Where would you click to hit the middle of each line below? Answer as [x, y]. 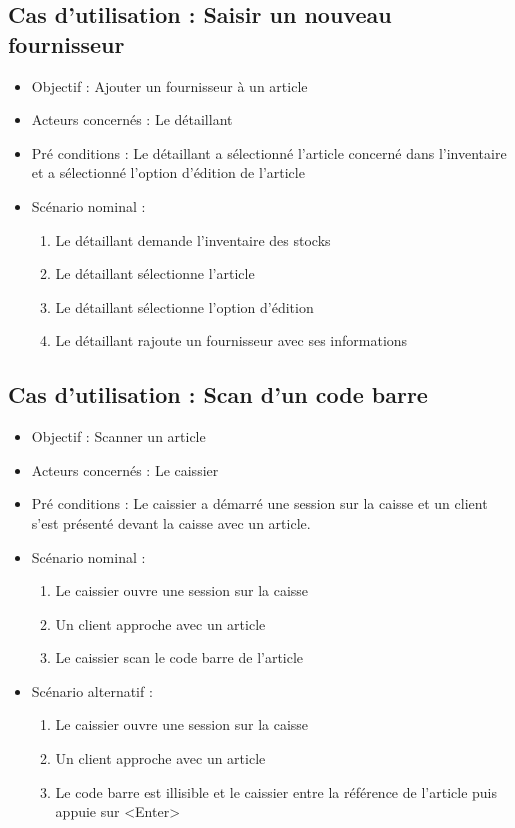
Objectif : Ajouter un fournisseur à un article [169, 85]
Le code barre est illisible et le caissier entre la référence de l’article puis [276, 791]
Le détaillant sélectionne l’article [155, 273]
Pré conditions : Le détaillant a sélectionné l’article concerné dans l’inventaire [269, 152]
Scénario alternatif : [92, 690]
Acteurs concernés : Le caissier [125, 469]
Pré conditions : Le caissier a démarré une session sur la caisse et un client [259, 503]
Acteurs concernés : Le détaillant [132, 119]
